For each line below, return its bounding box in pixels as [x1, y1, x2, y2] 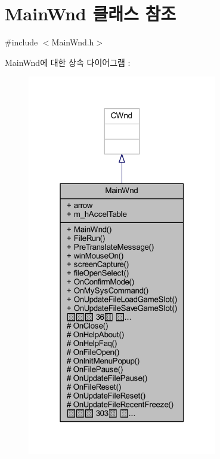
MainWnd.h [51, 36, 94, 48]
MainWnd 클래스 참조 [5, 1, 176, 26]
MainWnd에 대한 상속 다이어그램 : [5, 56, 131, 68]
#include [5, 36, 38, 48]
